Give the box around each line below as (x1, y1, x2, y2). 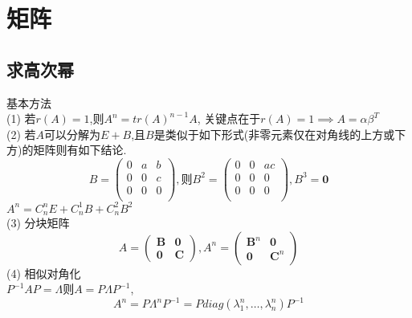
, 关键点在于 (197, 110, 261, 127)
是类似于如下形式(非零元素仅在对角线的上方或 (153, 125, 395, 142)
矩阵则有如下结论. (33, 141, 127, 158)
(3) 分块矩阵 (6, 214, 70, 231)
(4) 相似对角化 (6, 264, 81, 281)
